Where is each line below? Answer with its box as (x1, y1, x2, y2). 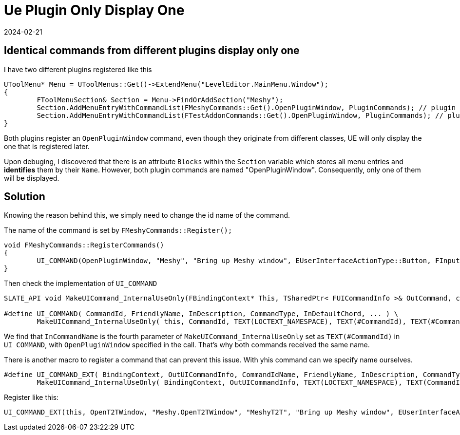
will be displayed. (4, 173, 59, 182)
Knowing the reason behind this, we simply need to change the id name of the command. (4, 211, 290, 220)
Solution (4, 190, 45, 203)
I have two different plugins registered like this (4, 65, 152, 74)
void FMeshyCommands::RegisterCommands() (4, 241, 164, 249)
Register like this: (4, 393, 59, 402)
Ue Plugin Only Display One (4, 2, 185, 19)
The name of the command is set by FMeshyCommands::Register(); (4, 226, 232, 235)
